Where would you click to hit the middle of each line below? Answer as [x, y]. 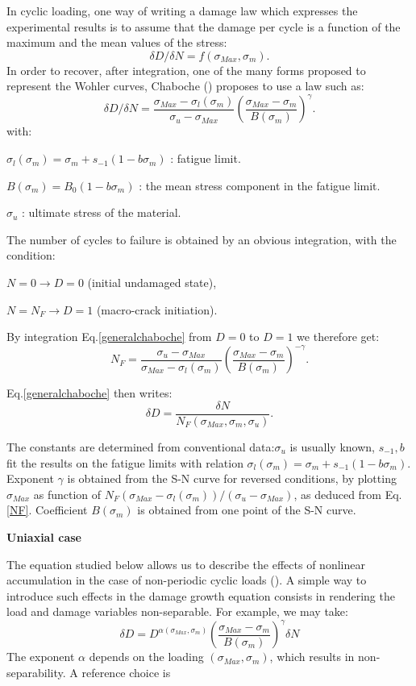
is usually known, [332, 446]
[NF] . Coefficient [47, 510]
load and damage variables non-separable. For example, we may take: [177, 611]
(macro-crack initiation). [157, 309]
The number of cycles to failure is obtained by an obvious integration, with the [202, 239]
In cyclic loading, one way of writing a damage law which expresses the [182, 10]
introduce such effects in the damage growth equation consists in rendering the [201, 595]
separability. [36, 672]
